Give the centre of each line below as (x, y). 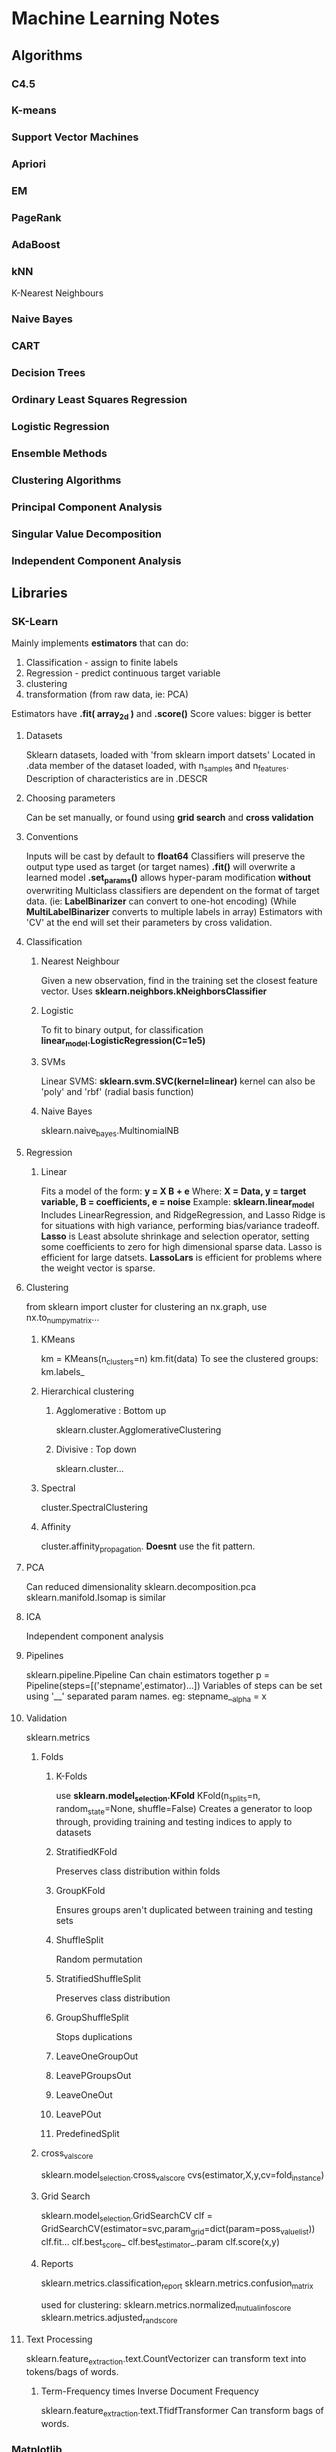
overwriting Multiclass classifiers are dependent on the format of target (172, 890)
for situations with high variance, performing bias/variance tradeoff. (180, 1226)
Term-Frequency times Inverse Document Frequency (149, 2391)
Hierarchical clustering (87, 1391)
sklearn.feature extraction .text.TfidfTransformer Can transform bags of (182, 2411)
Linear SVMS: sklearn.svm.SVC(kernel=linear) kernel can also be (178, 1081)
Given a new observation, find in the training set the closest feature (179, 980)
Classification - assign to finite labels (102, 663)
